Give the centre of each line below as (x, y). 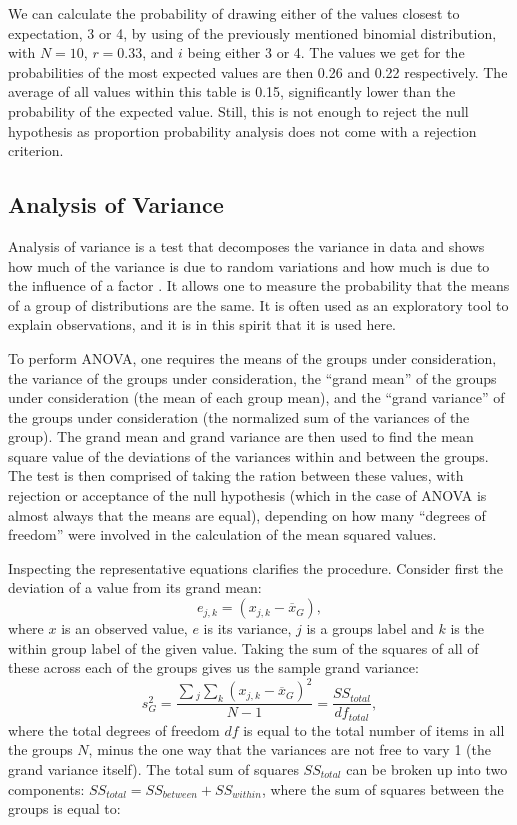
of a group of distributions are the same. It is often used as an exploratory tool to (258, 304)
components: (46, 788)
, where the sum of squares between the (382, 788)
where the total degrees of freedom (114, 729)
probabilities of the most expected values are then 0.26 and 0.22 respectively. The (258, 71)
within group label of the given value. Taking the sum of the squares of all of (243, 647)
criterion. (36, 150)
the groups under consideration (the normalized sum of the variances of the (239, 416)
